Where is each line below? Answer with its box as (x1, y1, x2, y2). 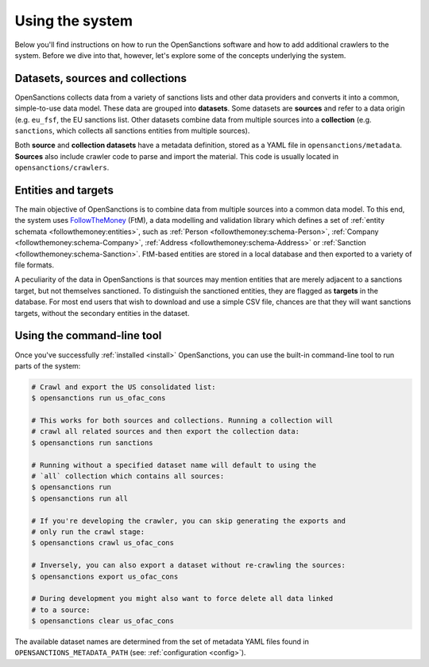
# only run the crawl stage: (31, 527, 145, 536)
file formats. (14, 260, 55, 270)
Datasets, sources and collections (14, 72, 187, 85)
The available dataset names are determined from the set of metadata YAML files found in (14, 637, 309, 646)
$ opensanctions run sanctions (31, 438, 154, 447)
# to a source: (31, 605, 91, 614)
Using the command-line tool (14, 329, 162, 342)
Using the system (14, 12, 133, 29)
